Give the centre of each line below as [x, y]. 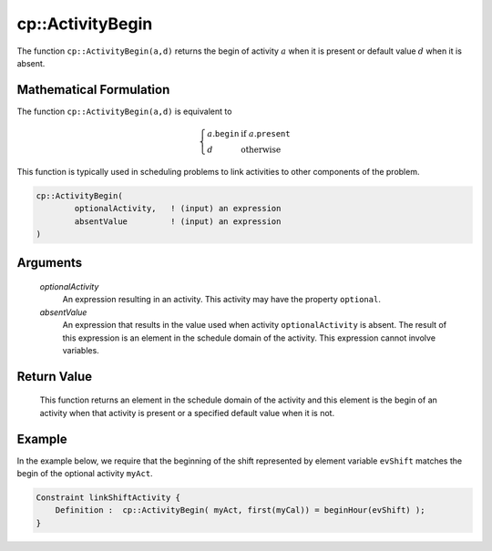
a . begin [223, 134]
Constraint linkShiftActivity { [108, 498]
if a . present [265, 134]
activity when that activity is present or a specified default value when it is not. [187, 413]
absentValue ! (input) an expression [178, 221]
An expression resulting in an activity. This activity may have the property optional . [222, 300]
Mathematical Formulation [93, 90]
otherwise [261, 150]
